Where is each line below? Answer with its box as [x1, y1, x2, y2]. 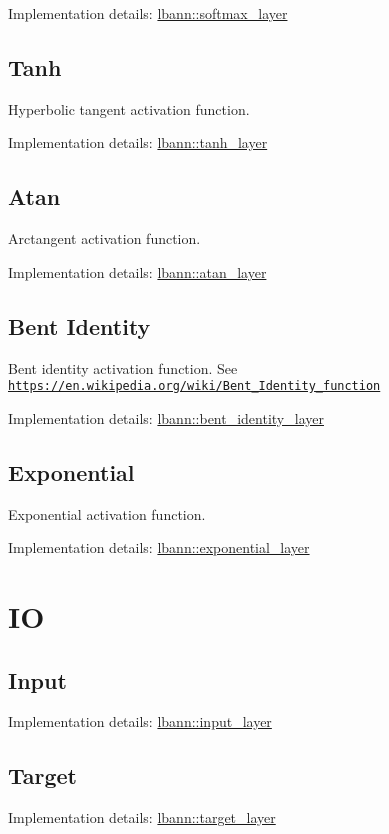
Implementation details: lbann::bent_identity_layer [8, 407, 324, 428]
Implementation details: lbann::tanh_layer [8, 132, 268, 153]
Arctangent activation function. [8, 228, 201, 249]
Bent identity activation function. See [8, 357, 238, 378]
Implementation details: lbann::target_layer [8, 807, 276, 828]
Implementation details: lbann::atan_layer [8, 261, 267, 282]
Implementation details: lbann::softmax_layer [8, 3, 288, 23]
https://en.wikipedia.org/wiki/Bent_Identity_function [8, 379, 381, 394]
